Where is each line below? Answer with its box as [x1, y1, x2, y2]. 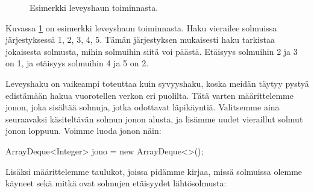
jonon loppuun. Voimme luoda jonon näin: [5, 124, 162, 137]
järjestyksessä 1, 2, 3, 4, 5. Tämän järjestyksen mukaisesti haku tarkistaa [5, 33, 275, 46]
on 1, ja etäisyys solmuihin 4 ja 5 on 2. [5, 57, 149, 69]
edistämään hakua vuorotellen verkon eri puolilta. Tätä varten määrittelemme [5, 89, 294, 101]
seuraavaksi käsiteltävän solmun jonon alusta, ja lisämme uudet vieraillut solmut [5, 112, 303, 125]
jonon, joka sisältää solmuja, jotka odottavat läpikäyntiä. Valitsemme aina [5, 101, 280, 113]
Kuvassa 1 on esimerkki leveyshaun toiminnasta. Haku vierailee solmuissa [5, 21, 277, 34]
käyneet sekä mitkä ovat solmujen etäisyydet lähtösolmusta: [5, 177, 227, 189]
